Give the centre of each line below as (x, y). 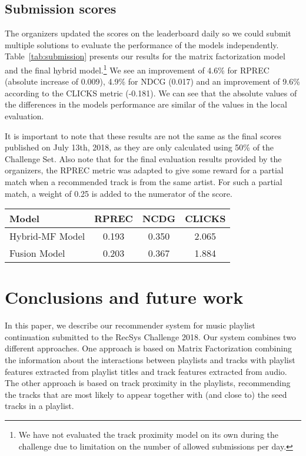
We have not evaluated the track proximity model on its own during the (148, 435)
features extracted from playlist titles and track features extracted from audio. (146, 371)
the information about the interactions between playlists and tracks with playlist (150, 360)
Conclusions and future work (124, 297)
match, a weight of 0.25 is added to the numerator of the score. (119, 193)
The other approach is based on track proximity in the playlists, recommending (148, 383)
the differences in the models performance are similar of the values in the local (146, 104)
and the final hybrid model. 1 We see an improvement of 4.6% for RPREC (137, 69)
